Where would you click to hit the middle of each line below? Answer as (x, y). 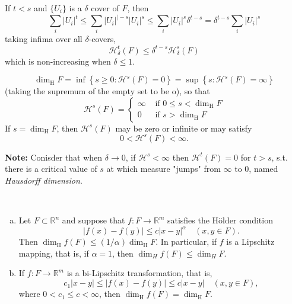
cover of (105, 8)
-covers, (102, 39)
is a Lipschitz (250, 241)
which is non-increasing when (58, 61)
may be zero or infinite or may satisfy (184, 128)
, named (264, 169)
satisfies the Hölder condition (220, 220)
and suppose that (93, 220)
